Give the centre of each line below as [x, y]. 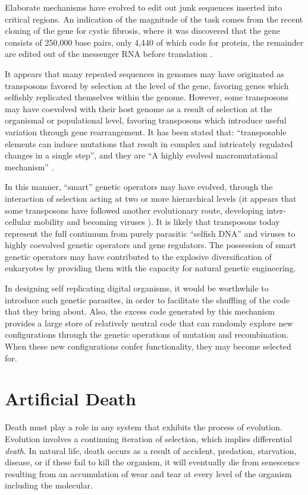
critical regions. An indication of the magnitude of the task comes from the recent [154, 19]
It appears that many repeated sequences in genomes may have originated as [144, 73]
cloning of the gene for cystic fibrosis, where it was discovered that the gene [142, 31]
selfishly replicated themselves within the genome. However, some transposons [147, 97]
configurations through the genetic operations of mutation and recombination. [147, 334]
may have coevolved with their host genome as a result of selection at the [139, 108]
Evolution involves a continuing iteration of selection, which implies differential [149, 438]
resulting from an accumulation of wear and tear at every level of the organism [148, 473]
